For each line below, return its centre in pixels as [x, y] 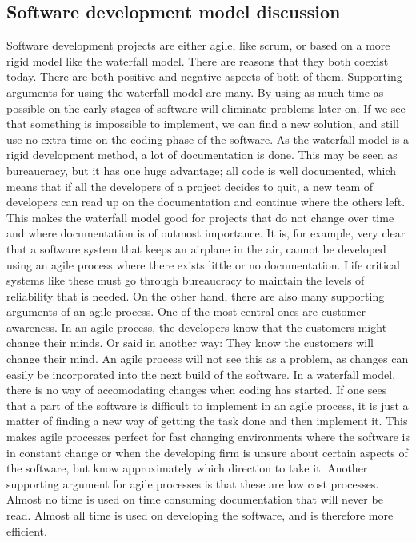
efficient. [27, 530]
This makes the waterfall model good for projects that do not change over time [200, 217]
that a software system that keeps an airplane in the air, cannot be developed [196, 248]
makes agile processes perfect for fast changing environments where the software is [208, 437]
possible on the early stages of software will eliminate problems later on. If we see [206, 108]
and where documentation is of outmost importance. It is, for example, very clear [206, 233]
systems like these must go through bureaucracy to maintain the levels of [186, 280]
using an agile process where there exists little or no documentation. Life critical [203, 264]
